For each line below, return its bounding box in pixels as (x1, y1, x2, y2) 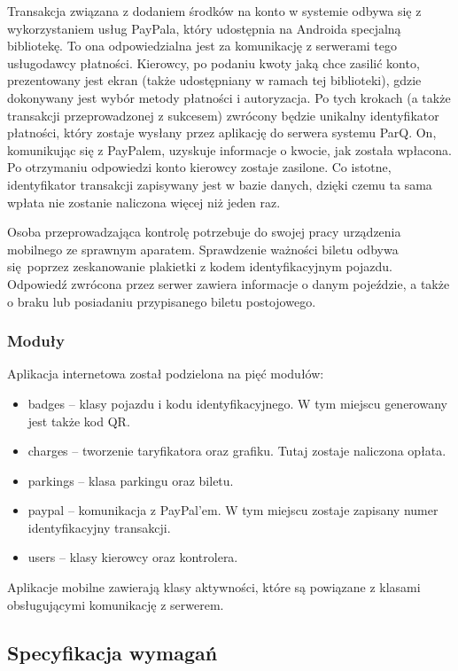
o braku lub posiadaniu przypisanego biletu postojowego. (7, 292, 316, 310)
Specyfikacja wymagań (7, 638, 218, 666)
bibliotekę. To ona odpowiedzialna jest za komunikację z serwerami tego (7, 36, 398, 55)
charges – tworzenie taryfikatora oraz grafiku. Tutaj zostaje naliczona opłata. (27, 441, 446, 460)
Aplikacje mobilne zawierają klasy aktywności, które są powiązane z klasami (7, 578, 421, 597)
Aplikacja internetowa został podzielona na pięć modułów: (7, 364, 324, 383)
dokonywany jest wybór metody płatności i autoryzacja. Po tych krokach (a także (7, 88, 451, 106)
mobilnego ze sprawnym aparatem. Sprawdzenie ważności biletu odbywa (7, 239, 399, 258)
